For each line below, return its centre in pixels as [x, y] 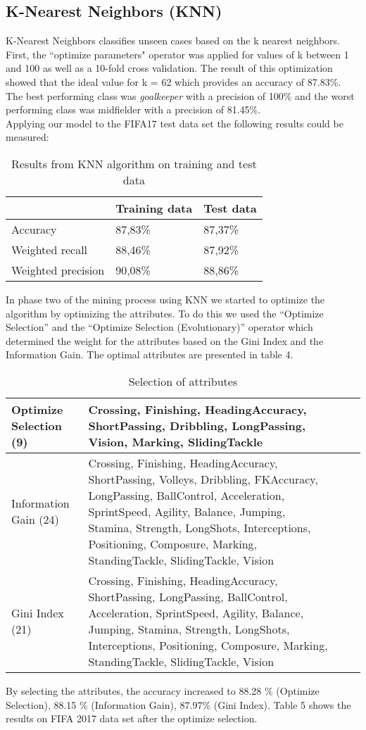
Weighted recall [50, 249]
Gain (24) [35, 520]
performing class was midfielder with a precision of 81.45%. [133, 109]
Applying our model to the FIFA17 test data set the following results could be [175, 123]
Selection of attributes [183, 381]
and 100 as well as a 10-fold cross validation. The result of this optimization [169, 68]
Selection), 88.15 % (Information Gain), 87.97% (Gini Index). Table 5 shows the [178, 704]
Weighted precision [58, 270]
